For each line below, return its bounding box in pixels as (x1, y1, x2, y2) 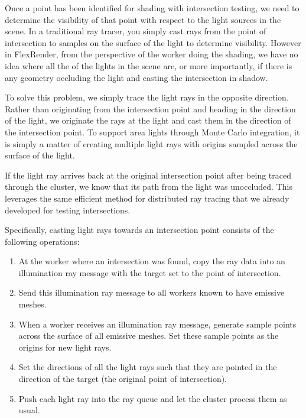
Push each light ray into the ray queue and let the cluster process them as (18, 392, 287, 404)
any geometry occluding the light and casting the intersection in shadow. (5, 71, 268, 83)
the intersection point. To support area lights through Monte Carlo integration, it (5, 125, 300, 138)
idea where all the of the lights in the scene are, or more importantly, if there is (5, 59, 292, 72)
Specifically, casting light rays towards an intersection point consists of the (5, 223, 274, 236)
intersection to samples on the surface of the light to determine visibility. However (5, 36, 301, 48)
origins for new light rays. (18, 341, 112, 353)
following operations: (5, 235, 80, 247)
